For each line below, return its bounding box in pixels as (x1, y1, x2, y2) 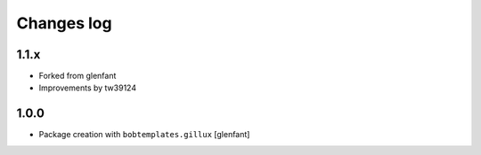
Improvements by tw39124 (38, 82, 137, 93)
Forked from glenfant (38, 71, 117, 81)
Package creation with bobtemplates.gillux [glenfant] (38, 129, 250, 140)
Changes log (16, 13, 112, 33)
